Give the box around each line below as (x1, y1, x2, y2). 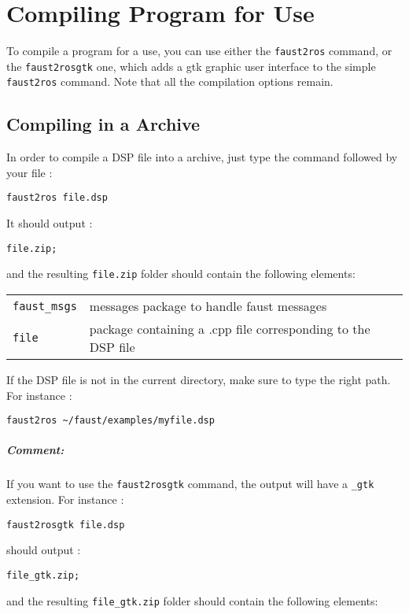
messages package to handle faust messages (89, 297, 327, 316)
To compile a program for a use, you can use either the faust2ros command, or (6, 43, 392, 59)
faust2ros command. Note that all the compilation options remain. (6, 73, 333, 90)
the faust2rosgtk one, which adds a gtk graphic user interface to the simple (6, 57, 376, 74)
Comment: (6, 442, 64, 458)
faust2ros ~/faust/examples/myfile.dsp (6, 415, 215, 427)
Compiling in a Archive (6, 112, 201, 136)
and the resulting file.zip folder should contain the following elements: (6, 265, 356, 282)
